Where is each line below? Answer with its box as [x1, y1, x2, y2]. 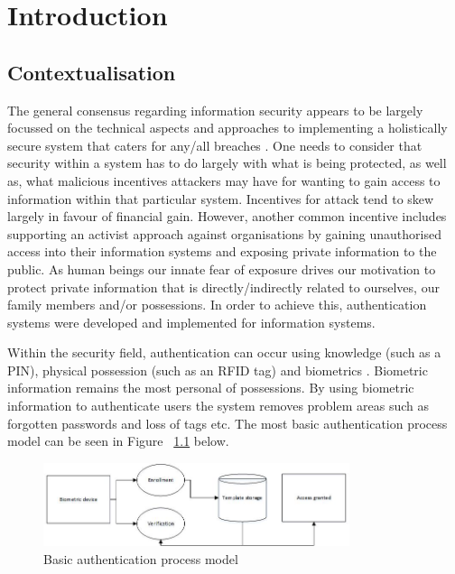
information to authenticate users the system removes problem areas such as [7, 396, 430, 415]
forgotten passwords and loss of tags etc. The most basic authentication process [7, 413, 448, 432]
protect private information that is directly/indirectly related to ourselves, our [7, 277, 440, 296]
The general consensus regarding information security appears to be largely [7, 100, 423, 119]
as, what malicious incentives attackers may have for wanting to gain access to [7, 171, 441, 190]
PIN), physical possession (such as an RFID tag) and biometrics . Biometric [7, 360, 428, 379]
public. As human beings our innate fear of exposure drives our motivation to [7, 259, 436, 278]
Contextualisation [7, 58, 176, 86]
